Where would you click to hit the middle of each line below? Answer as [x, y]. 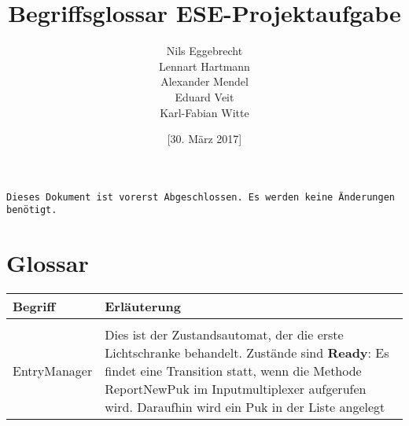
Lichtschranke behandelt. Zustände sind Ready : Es [247, 353]
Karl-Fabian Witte [204, 112]
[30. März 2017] [204, 139]
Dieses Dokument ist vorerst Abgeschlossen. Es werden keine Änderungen [201, 197]
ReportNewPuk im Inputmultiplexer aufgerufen [236, 389]
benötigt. [32, 210]
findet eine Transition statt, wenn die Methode [233, 371]
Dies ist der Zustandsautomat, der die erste [224, 335]
